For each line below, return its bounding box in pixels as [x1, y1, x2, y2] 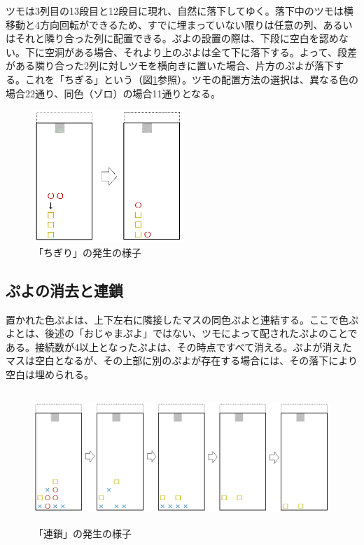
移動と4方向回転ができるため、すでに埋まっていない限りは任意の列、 [6, 17, 323, 32]
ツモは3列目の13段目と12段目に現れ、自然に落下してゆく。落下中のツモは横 [6, 4, 353, 18]
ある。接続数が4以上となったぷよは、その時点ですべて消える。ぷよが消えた [6, 339, 352, 354]
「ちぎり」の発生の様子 [34, 244, 141, 259]
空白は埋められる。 [6, 366, 94, 381]
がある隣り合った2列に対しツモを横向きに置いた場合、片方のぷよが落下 [6, 58, 334, 73]
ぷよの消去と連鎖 [6, 279, 123, 301]
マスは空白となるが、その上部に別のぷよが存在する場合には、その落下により [6, 353, 358, 368]
